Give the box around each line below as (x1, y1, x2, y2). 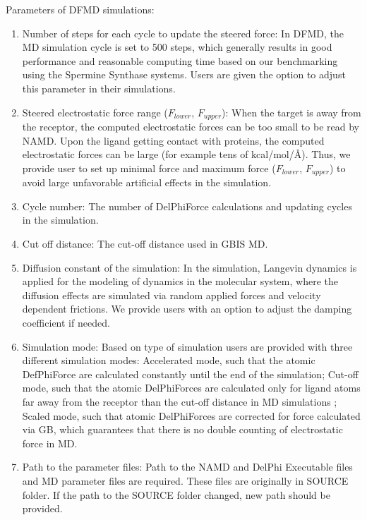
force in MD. (22, 435, 78, 450)
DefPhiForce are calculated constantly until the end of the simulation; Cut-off (22, 366, 359, 381)
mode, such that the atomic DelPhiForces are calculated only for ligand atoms (22, 380, 361, 395)
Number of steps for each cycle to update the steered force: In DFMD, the (22, 25, 344, 40)
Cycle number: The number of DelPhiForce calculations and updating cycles (22, 198, 352, 213)
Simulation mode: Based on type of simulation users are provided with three (22, 339, 353, 353)
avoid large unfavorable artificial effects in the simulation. (22, 175, 272, 190)
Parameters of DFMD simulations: (6, 2, 155, 16)
